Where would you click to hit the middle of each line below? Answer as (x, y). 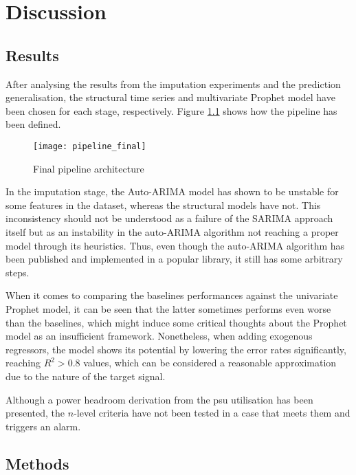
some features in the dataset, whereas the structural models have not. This (163, 205)
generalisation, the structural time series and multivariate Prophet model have (170, 97)
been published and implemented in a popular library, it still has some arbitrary (174, 259)
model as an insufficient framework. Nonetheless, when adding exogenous (159, 336)
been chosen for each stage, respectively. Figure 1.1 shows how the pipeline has (171, 110)
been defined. (33, 124)
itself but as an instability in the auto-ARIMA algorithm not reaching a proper (172, 231)
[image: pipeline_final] (90, 146)
